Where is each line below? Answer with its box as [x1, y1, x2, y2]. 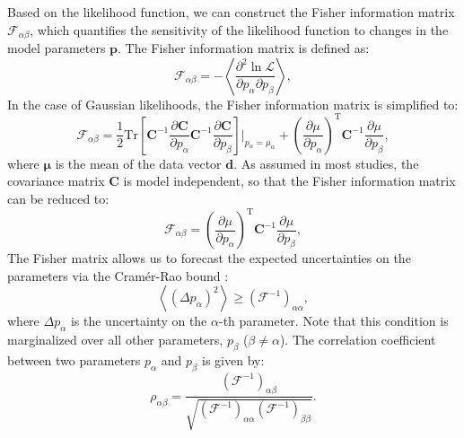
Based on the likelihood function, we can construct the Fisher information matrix [7, 3, 455, 21]
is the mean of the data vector [55, 153, 222, 172]
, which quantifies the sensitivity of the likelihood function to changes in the [30, 20, 449, 39]
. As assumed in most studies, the [233, 153, 419, 172]
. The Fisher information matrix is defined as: [118, 39, 370, 57]
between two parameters [7, 350, 141, 369]
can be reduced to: [7, 188, 109, 207]
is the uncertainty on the [70, 311, 207, 330]
